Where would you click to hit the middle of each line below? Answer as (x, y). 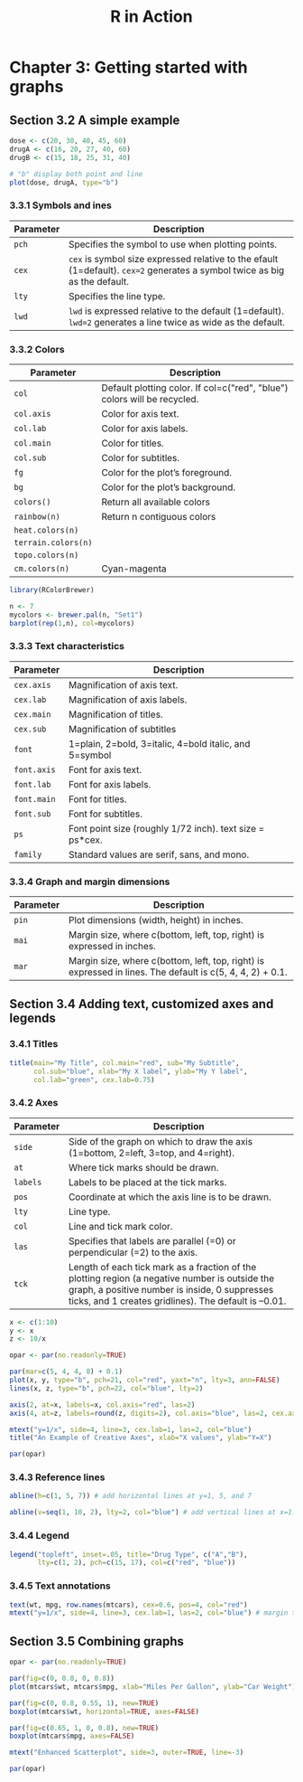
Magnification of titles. (116, 714)
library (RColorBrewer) (52, 589)
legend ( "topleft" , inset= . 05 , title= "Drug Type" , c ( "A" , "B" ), (129, 1554)
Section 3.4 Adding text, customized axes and (142, 1004)
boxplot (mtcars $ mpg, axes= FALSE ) (72, 1736)
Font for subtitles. (105, 814)
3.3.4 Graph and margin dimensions (90, 882)
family (28, 854)
